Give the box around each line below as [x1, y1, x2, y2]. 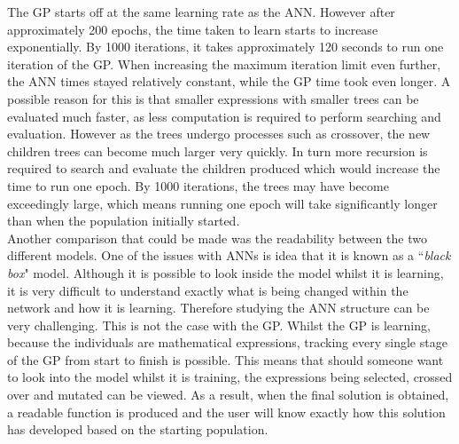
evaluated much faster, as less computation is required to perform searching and [7, 107, 441, 125]
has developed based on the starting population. [7, 420, 268, 439]
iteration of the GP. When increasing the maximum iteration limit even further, [7, 54, 441, 73]
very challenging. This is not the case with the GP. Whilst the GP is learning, [7, 315, 431, 334]
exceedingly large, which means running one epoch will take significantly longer [7, 194, 438, 212]
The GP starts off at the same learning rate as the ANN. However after [7, 3, 395, 20]
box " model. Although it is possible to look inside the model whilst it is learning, [7, 263, 444, 281]
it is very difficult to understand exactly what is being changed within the [7, 281, 408, 299]
